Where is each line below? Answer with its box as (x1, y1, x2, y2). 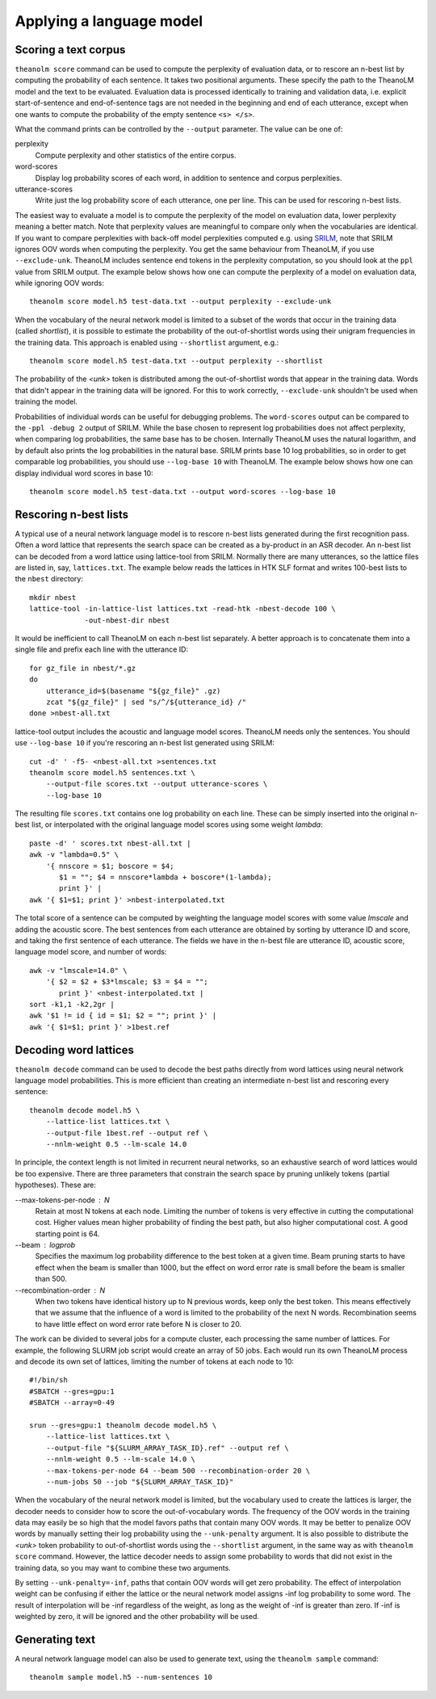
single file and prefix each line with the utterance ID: (15, 644, 189, 654)
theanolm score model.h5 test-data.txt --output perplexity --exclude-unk (29, 297, 332, 306)
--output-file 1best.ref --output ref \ (45, 1128, 209, 1138)
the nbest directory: (15, 574, 84, 584)
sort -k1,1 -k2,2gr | (29, 1000, 115, 1009)
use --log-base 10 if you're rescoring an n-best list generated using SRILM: (15, 738, 275, 748)
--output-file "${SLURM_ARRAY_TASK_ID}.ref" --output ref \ (45, 1443, 290, 1453)
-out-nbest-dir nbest (84, 615, 170, 625)
